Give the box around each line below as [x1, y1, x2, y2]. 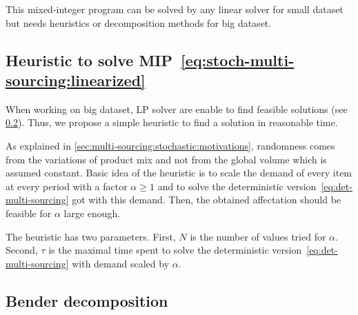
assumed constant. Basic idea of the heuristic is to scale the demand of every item [6, 165, 352, 180]
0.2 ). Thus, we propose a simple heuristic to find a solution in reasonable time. [6, 115, 338, 130]
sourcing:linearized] [6, 69, 146, 90]
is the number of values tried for [190, 229, 326, 243]
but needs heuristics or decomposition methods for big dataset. [6, 15, 272, 30]
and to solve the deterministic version [157, 179, 317, 193]
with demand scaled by [72, 256, 170, 270]
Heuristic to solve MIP [6, 49, 173, 70]
